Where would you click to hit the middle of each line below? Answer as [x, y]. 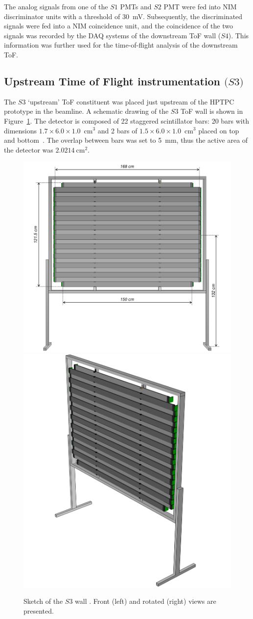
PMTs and [136, 6]
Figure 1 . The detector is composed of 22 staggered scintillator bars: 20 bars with [126, 120]
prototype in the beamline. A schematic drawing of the [86, 111]
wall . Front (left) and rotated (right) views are [146, 601]
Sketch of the [43, 601]
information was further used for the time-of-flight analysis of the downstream [121, 45]
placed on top [219, 130]
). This [239, 35]
